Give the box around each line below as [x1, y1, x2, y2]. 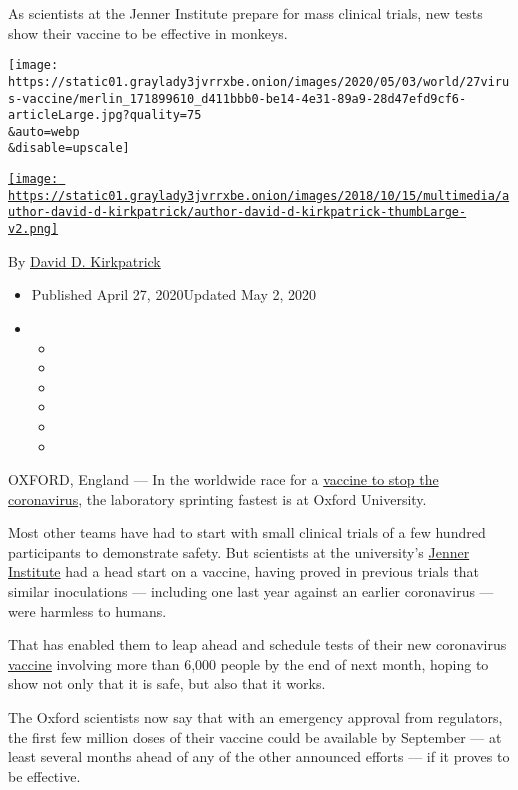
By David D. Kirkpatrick [8, 250, 161, 271]
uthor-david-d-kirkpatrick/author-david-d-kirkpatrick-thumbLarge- [8, 205, 467, 220]
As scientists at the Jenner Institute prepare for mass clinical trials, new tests [8, 3, 483, 23]
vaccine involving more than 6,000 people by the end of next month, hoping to [8, 653, 489, 674]
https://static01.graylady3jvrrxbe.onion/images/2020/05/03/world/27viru [8, 74, 510, 89]
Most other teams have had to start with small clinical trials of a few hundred [8, 522, 486, 543]
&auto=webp [8, 124, 80, 139]
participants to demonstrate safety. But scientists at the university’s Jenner [8, 541, 470, 562]
